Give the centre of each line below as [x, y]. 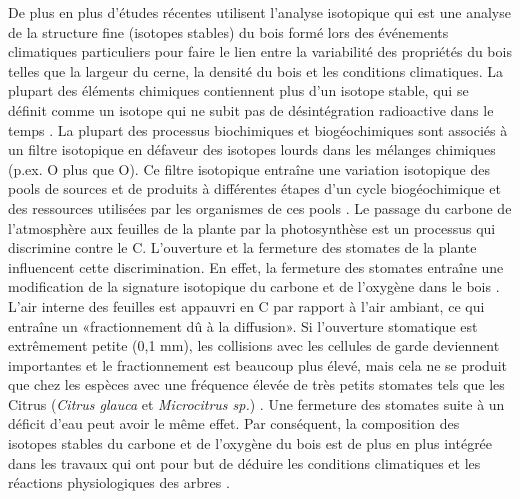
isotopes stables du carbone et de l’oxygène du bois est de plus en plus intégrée [250, 443]
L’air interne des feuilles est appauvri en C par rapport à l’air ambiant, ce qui [246, 305]
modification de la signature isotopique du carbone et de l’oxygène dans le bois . [254, 286]
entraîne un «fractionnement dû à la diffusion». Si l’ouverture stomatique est [243, 325]
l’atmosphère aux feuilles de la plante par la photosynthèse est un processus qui [252, 227]
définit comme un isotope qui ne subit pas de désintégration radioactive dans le [251, 109]
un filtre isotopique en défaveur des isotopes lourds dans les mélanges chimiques [252, 149]
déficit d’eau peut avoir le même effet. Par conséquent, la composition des [234, 423]
